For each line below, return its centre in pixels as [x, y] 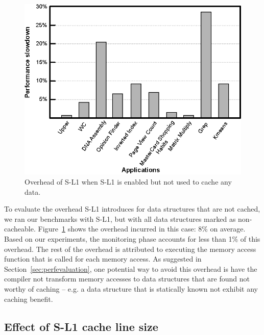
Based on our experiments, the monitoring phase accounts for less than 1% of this [132, 239]
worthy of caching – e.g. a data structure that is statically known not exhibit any [131, 289]
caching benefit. [29, 299]
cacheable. [20, 229]
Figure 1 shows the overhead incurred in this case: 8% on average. [142, 229]
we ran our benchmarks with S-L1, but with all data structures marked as [120, 218]
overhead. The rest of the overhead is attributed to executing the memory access [130, 249]
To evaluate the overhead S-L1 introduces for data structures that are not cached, [132, 209]
